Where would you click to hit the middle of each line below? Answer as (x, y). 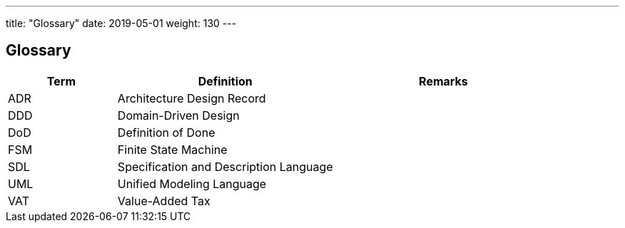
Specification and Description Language (225, 166)
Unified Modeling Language (192, 183)
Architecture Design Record (192, 98)
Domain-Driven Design (178, 115)
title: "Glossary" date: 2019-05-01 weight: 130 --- (121, 23)
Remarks (443, 81)
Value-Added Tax (164, 201)
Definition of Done (166, 132)
